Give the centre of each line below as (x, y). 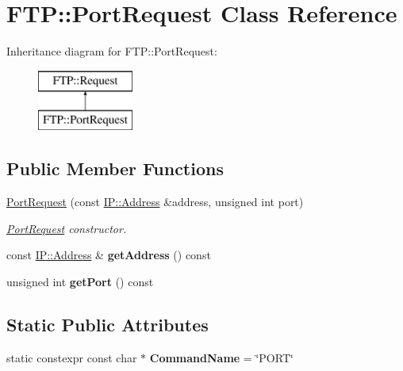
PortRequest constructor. (67, 228)
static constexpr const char (72, 357)
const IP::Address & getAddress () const (109, 255)
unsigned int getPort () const (80, 281)
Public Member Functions (115, 168)
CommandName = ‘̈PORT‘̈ (221, 357)
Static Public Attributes (107, 324)
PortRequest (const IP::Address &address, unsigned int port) (155, 202)
